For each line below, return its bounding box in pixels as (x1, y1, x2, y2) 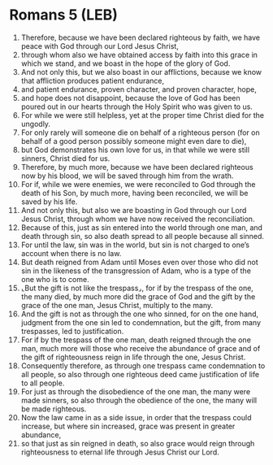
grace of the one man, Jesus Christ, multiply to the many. (20, 300, 214, 310)
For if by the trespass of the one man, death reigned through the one (20, 335, 251, 345)
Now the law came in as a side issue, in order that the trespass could (20, 412, 252, 422)
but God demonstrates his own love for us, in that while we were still (20, 145, 250, 154)
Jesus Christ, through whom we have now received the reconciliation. (20, 214, 255, 224)
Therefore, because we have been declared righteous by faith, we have (20, 33, 261, 42)
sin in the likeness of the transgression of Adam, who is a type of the (20, 266, 251, 276)
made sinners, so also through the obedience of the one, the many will (20, 395, 258, 405)
